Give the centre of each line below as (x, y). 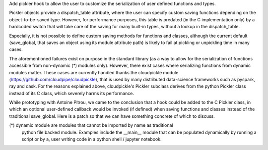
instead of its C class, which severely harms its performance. (71, 93)
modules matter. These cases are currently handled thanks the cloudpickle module (94, 72)
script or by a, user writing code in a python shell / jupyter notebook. (92, 139)
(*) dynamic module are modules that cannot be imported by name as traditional (91, 125)
